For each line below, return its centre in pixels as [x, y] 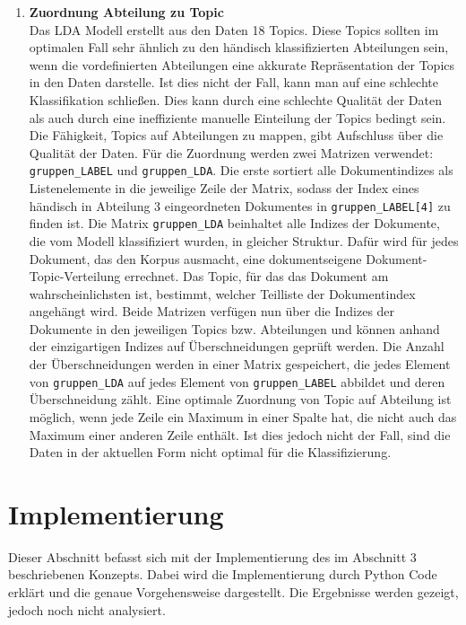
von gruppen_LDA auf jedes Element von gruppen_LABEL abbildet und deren [237, 381]
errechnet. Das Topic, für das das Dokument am [257, 276]
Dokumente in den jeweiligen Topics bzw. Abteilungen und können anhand [234, 328]
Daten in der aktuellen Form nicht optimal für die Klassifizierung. [210, 452]
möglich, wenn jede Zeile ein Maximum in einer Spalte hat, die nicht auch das [243, 416]
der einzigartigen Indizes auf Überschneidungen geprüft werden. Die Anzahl [237, 346]
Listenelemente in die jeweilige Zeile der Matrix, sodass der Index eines [224, 188]
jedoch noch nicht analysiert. [87, 609]
